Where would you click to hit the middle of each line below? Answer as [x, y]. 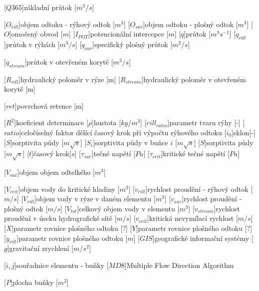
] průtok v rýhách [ [32, 44]
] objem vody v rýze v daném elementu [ [95, 199]
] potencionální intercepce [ [128, 34]
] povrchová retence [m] [49, 105]
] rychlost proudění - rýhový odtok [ [199, 189]
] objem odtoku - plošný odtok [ [190, 24]
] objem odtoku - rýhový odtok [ [67, 24]
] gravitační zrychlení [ [40, 248]
